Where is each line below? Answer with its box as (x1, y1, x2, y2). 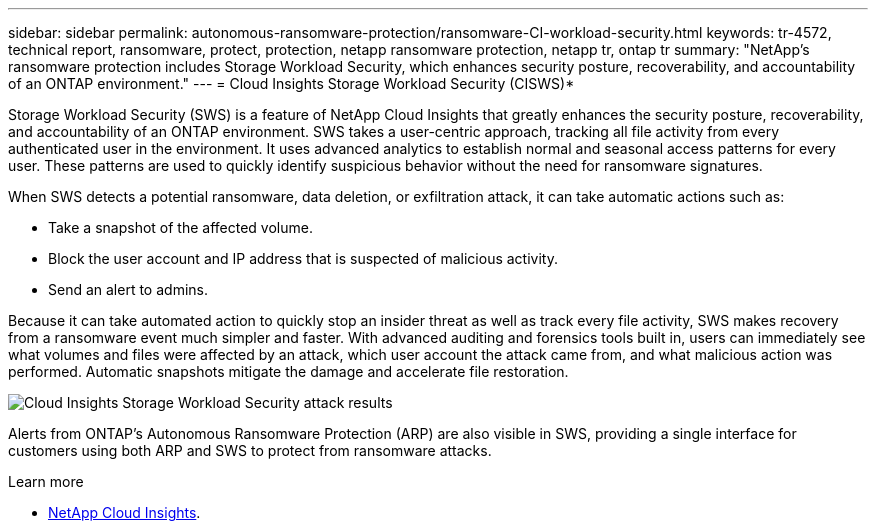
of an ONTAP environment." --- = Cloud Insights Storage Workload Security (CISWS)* (8, 75, 575, 92)
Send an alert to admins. (48, 281, 208, 298)
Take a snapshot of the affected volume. (48, 219, 313, 236)
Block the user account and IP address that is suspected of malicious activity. (48, 250, 558, 267)
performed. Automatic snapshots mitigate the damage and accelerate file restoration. (8, 363, 569, 380)
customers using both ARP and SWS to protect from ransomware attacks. (8, 442, 492, 459)
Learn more (8, 473, 84, 490)
